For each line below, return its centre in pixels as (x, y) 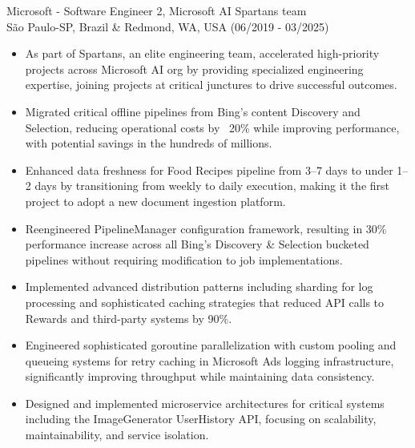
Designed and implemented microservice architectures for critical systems (205, 403)
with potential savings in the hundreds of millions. (149, 143)
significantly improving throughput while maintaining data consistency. (200, 376)
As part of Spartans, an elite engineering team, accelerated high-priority (202, 53)
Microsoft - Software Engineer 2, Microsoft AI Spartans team (157, 10)
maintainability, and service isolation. (117, 435)
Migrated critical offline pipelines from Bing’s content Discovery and (193, 111)
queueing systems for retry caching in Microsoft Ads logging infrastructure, (210, 360)
